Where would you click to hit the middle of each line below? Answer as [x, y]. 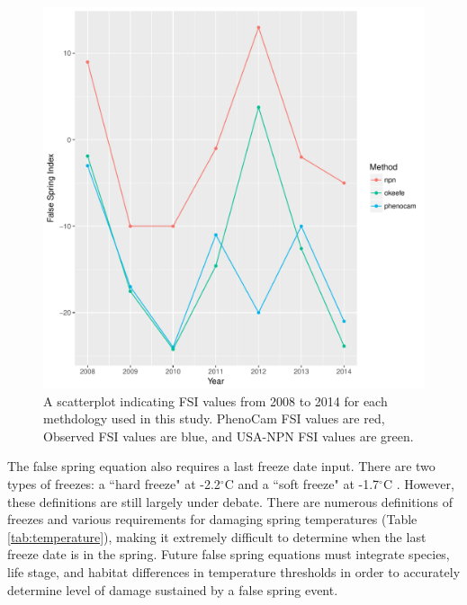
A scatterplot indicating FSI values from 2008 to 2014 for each [216, 400]
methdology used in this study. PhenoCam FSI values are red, [214, 418]
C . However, [418, 483]
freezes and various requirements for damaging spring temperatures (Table [212, 519]
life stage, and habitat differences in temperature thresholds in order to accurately [234, 571]
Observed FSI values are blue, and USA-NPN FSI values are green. [229, 436]
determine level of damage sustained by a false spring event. [173, 589]
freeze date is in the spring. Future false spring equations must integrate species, [229, 554]
